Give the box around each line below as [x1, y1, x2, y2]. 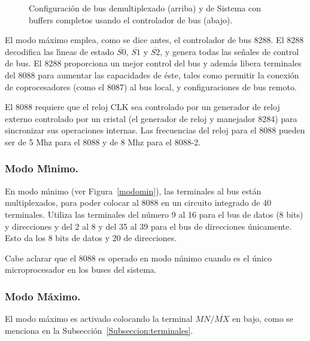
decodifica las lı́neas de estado [5, 45, 114, 57]
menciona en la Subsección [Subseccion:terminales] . [5, 324, 193, 336]
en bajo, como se [232, 312, 294, 325]
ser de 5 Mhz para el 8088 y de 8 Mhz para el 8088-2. [5, 135, 201, 148]
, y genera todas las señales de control [160, 45, 299, 57]
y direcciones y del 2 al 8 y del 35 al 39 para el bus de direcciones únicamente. [5, 220, 292, 232]
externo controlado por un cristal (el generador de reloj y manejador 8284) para [5, 112, 297, 124]
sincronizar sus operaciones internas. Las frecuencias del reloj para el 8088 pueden [5, 124, 305, 136]
